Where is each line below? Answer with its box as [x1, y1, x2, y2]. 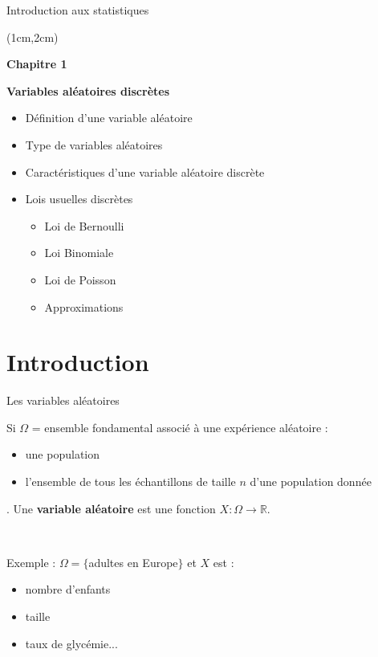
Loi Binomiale [44, 244, 114, 261]
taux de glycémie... [25, 635, 118, 651]
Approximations [44, 298, 124, 315]
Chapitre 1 [6, 55, 67, 72]
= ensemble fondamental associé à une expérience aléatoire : [31, 418, 328, 435]
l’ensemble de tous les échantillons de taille [25, 473, 236, 490]
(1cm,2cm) [6, 28, 59, 45]
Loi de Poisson [44, 271, 116, 288]
